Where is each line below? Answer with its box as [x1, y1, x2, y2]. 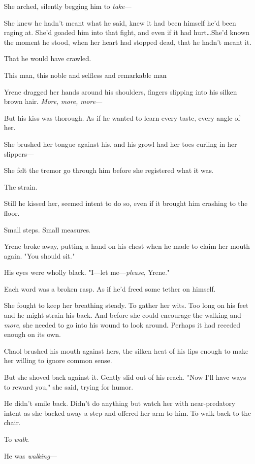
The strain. [4, 181, 37, 192]
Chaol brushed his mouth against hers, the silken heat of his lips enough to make [4, 345, 249, 356]
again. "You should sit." [4, 250, 75, 261]
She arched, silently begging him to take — [4, 1, 131, 11]
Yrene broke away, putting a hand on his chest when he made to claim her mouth [4, 241, 250, 251]
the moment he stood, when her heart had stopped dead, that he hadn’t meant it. [4, 36, 252, 47]
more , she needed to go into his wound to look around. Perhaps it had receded [4, 319, 240, 330]
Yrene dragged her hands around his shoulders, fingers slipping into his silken [4, 86, 237, 97]
